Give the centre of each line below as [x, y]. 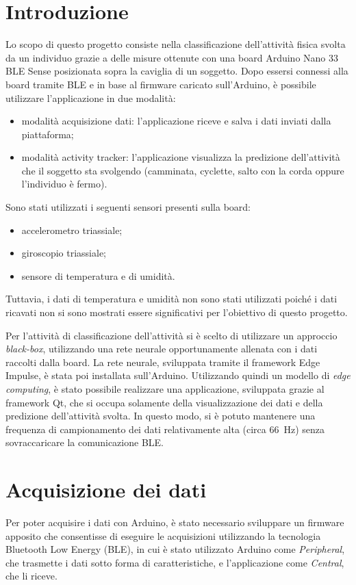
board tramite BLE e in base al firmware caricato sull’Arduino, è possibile [161, 84]
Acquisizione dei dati [106, 490]
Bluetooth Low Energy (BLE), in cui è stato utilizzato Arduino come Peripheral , [175, 549]
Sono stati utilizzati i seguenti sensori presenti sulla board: [128, 207]
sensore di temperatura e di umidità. [98, 275]
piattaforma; [48, 134]
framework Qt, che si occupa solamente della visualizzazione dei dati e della [164, 402]
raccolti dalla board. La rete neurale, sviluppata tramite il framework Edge [163, 362]
